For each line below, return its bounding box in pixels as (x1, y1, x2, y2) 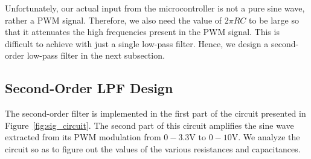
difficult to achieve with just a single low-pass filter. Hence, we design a (5, 37, 269, 50)
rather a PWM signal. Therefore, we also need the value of (5, 13, 222, 26)
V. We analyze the (231, 131, 300, 143)
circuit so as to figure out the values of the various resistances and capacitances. (5, 142, 301, 155)
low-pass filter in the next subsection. (27, 49, 165, 62)
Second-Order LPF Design (5, 79, 173, 97)
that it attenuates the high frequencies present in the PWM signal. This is (5, 25, 280, 38)
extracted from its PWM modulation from (5, 131, 161, 143)
